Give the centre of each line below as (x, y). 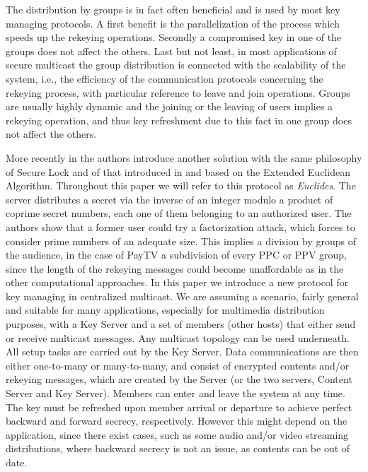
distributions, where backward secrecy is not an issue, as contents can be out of (178, 448)
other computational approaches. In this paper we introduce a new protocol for (177, 282)
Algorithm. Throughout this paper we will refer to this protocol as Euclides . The (181, 185)
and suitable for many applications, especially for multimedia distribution (165, 310)
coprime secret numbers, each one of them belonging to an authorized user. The (179, 213)
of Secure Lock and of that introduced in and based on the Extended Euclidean (178, 171)
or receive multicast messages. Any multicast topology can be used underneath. (178, 337)
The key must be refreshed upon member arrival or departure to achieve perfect (179, 407)
